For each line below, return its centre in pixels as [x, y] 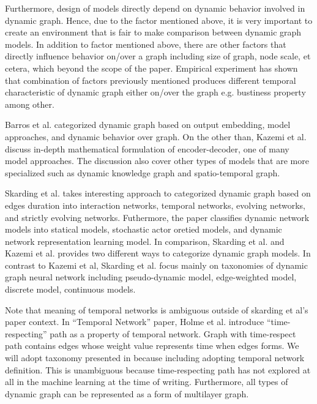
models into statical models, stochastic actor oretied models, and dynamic [144, 229]
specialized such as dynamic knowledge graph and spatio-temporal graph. [143, 172]
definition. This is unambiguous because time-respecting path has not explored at [158, 369]
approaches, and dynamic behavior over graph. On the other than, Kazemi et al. [156, 136]
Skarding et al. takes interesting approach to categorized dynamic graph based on [158, 193]
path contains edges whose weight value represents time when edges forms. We [152, 346]
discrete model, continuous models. [70, 289]
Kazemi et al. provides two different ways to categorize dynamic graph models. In [158, 253]
